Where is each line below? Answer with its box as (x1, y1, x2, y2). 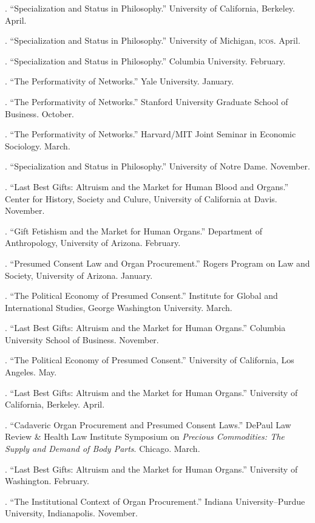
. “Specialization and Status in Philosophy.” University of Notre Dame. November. (5, 160, 310, 173)
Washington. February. (5, 474, 89, 487)
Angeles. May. (5, 366, 57, 378)
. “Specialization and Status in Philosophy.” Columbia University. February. (5, 54, 286, 67)
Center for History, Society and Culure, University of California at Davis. (5, 192, 277, 205)
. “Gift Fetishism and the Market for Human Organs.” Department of (5, 224, 263, 237)
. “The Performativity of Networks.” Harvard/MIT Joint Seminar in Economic (5, 128, 296, 140)
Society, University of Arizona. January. (5, 268, 153, 281)
